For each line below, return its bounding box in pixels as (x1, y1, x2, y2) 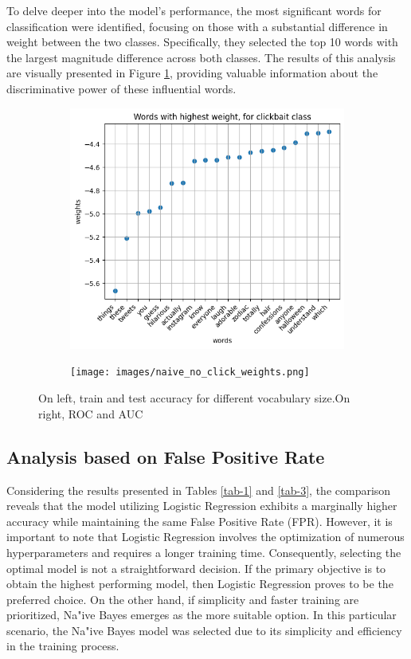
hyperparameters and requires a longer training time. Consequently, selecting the (6, 543, 401, 560)
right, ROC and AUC (38, 405, 143, 422)
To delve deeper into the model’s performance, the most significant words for (6, 2, 382, 18)
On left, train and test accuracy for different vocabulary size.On (38, 390, 350, 406)
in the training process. (6, 637, 119, 654)
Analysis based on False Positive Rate (6, 444, 325, 469)
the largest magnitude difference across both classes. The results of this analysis (6, 49, 396, 65)
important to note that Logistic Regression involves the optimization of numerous (6, 528, 405, 545)
